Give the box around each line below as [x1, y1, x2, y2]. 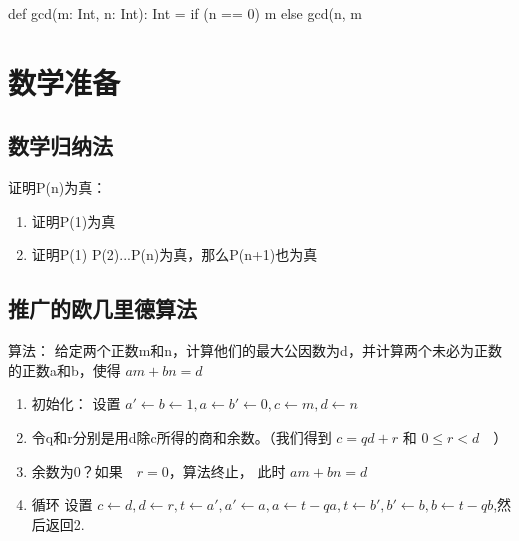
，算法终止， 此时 [168, 460, 286, 481]
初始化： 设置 [31, 393, 121, 414]
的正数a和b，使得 [8, 359, 121, 380]
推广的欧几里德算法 [8, 293, 197, 324]
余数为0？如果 [31, 460, 123, 481]
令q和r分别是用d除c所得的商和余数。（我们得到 [31, 426, 332, 447]
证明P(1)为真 [31, 210, 116, 231]
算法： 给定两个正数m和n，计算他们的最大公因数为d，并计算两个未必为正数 [8, 340, 502, 361]
